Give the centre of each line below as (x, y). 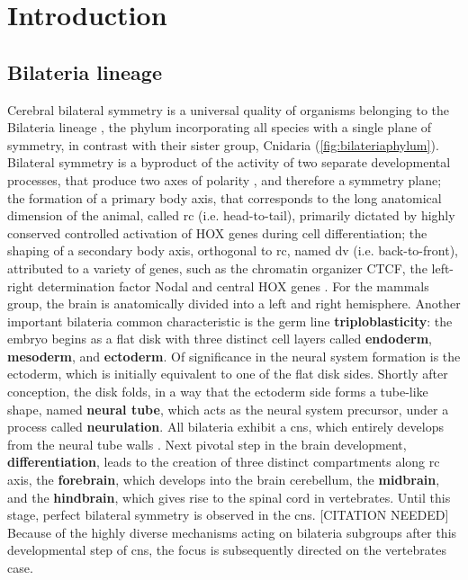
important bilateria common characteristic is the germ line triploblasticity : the (230, 321)
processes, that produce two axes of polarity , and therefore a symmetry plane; (225, 179)
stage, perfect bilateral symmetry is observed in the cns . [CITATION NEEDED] (228, 515)
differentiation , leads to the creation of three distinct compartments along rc (224, 462)
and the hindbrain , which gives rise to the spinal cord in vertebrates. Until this (229, 497)
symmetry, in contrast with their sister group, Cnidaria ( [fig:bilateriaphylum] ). (223, 144)
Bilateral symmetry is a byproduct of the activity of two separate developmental (229, 162)
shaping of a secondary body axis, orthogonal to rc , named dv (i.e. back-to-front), (233, 250)
